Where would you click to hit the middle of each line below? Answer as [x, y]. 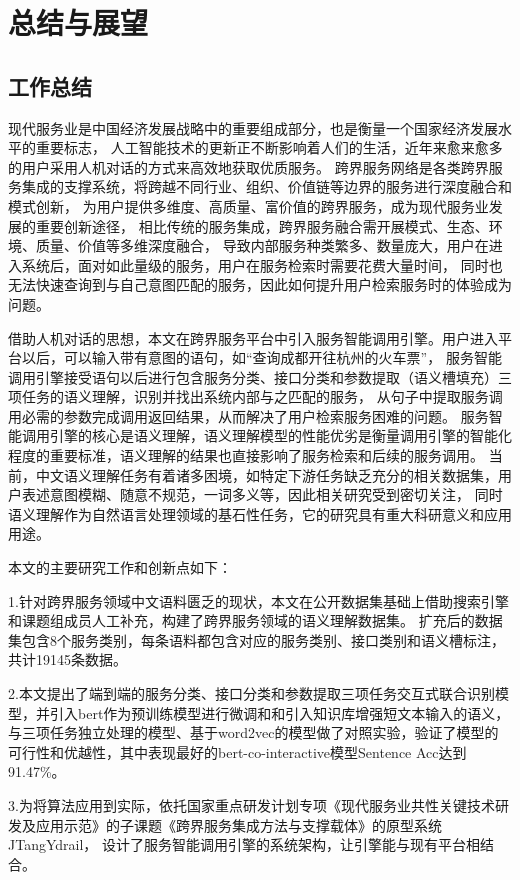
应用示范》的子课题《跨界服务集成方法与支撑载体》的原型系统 [238, 824]
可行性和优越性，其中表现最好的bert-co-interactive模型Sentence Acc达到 [237, 751]
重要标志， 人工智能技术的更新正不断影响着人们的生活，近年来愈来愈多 [269, 147]
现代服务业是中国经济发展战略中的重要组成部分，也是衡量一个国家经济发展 [253, 127]
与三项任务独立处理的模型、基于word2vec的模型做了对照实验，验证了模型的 [253, 732]
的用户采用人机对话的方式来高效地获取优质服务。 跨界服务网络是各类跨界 [248, 166]
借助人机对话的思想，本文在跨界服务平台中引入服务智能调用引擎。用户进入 [253, 337]
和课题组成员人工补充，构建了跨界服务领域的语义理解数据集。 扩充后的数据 [255, 620]
